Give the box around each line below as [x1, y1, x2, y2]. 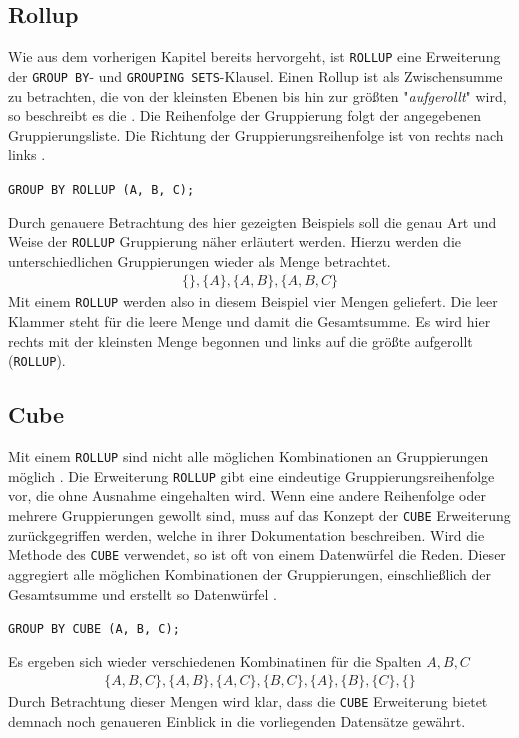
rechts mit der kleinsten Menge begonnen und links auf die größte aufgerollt [8, 330, 473, 351]
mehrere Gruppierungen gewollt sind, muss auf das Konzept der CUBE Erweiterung [8, 505, 511, 526]
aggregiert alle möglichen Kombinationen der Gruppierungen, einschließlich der [8, 563, 492, 584]
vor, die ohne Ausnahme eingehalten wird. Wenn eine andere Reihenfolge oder [8, 485, 486, 506]
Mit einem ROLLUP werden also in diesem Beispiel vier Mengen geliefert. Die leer [8, 291, 498, 312]
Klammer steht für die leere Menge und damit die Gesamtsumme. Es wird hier [8, 311, 491, 332]
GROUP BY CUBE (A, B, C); [8, 622, 180, 637]
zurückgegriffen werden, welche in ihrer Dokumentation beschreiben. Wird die [8, 524, 485, 545]
